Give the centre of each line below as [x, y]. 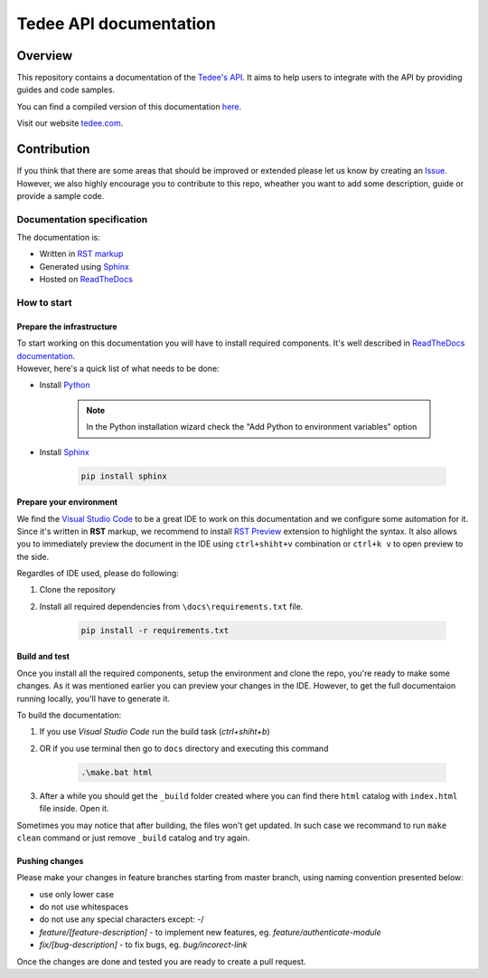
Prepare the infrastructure [67, 327]
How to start [44, 303]
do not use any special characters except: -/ [122, 919]
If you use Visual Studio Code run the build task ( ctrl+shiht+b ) [155, 732]
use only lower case [77, 894]
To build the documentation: [69, 715]
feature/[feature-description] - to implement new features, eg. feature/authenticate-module [210, 932]
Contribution [53, 149]
